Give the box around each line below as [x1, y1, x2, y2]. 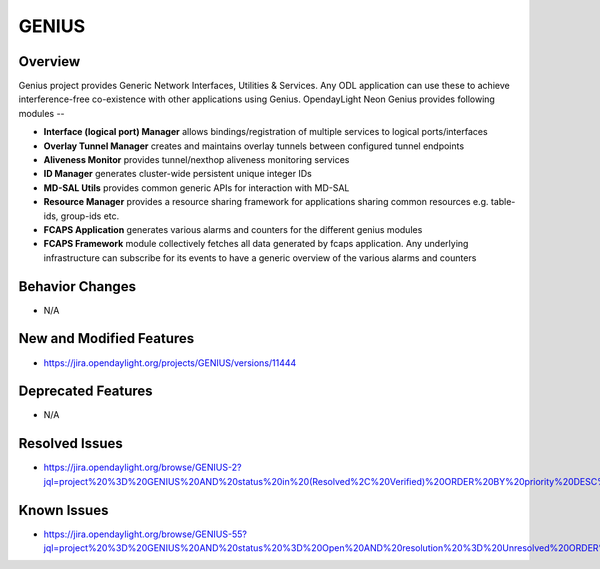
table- [490, 196, 516, 208]
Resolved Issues [18, 435, 124, 452]
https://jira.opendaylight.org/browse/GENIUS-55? [43, 528, 247, 540]
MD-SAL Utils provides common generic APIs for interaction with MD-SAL [43, 181, 350, 194]
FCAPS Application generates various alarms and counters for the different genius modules [43, 223, 423, 235]
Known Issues [18, 501, 109, 519]
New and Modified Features [18, 330, 195, 347]
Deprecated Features [18, 383, 154, 400]
